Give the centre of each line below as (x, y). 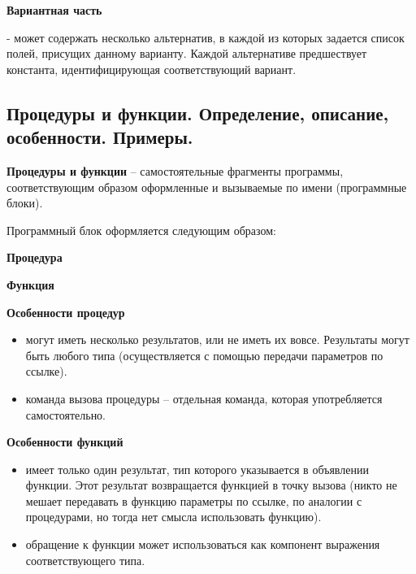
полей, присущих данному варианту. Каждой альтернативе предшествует (187, 53)
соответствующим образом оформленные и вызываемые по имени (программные (207, 187)
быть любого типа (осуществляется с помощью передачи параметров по (204, 355)
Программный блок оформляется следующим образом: (141, 230)
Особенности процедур (66, 312)
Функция (30, 284)
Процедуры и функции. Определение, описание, (198, 113)
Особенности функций (65, 442)
